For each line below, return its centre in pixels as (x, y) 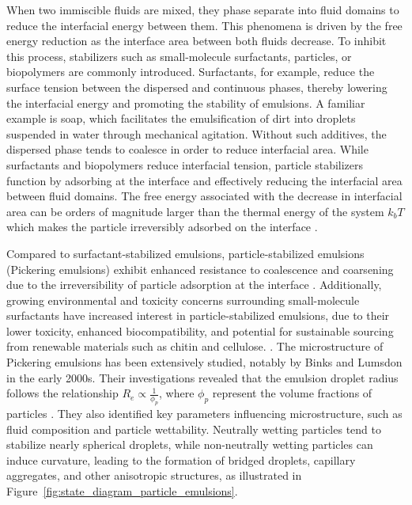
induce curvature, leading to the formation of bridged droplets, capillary (181, 459)
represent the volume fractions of (292, 393)
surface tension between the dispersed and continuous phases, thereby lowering (197, 87)
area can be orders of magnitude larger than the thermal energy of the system (195, 211)
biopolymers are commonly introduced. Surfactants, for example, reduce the (191, 72)
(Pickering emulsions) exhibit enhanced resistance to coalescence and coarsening (200, 269)
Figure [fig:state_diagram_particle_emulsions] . (122, 491)
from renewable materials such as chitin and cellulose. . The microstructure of (195, 346)
